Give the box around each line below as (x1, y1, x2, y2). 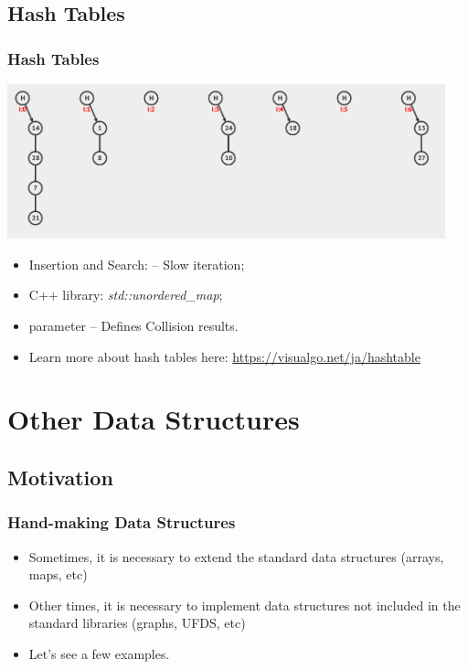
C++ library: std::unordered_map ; (28, 285, 223, 304)
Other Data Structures (7, 400, 300, 438)
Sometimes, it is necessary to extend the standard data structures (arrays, (28, 547, 444, 566)
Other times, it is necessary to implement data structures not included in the (28, 595, 461, 614)
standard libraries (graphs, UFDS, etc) (28, 613, 246, 632)
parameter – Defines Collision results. (28, 316, 239, 335)
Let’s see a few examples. (28, 644, 170, 663)
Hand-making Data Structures (7, 511, 236, 534)
